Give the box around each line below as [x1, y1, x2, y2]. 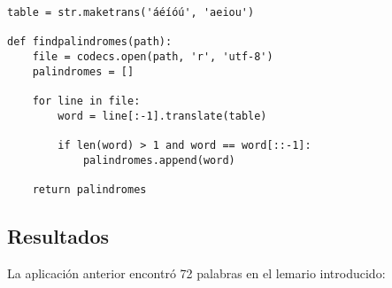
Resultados [7, 222, 109, 249]
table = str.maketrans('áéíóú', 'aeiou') [7, 6, 255, 19]
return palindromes [32, 183, 147, 196]
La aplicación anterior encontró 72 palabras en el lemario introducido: [7, 263, 386, 282]
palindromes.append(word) [82, 153, 235, 167]
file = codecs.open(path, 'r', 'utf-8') [32, 50, 273, 63]
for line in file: [32, 94, 141, 107]
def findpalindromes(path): [7, 35, 173, 49]
